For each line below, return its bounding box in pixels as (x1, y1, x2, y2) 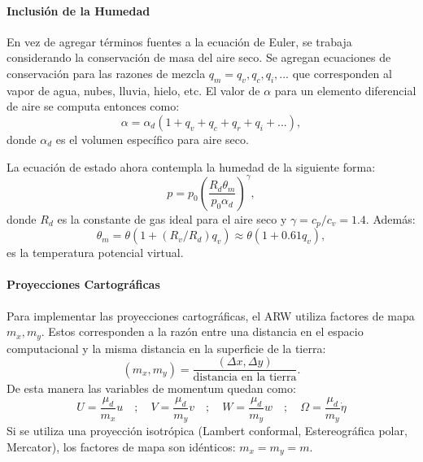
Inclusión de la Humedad (7, 2, 150, 19)
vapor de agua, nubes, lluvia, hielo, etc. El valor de (7, 81, 260, 98)
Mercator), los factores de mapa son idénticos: (7, 438, 236, 455)
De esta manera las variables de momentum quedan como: (7, 380, 296, 397)
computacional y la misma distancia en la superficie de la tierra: (7, 339, 326, 356)
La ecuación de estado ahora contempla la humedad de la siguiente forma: (7, 158, 376, 175)
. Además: (365, 210, 416, 227)
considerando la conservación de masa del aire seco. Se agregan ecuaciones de (7, 49, 391, 66)
